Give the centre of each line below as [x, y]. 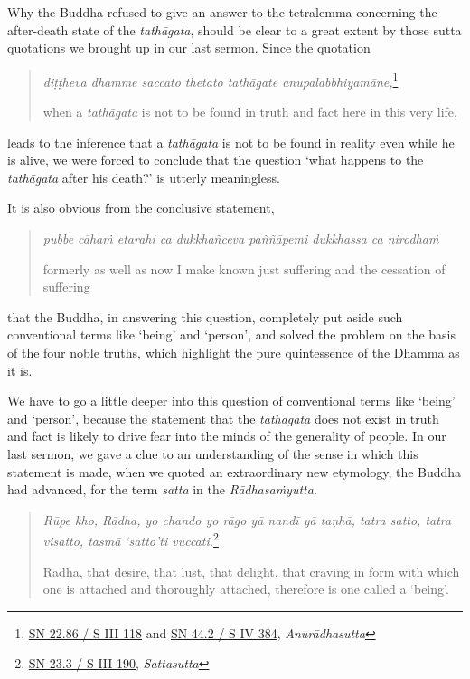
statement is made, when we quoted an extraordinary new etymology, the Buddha [235, 471]
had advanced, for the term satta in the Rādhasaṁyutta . [162, 489]
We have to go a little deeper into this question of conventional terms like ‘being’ [231, 401]
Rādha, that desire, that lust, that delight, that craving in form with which [251, 571]
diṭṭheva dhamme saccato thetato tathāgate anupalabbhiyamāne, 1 [221, 80]
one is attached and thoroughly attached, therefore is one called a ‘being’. [246, 589]
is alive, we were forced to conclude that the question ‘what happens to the [216, 160]
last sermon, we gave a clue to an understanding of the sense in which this [213, 453]
